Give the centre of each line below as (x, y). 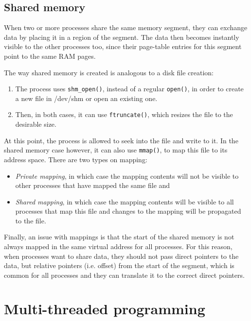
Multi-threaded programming (105, 308)
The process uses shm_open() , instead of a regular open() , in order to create (129, 89)
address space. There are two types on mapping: (76, 159)
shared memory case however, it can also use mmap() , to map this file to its (116, 150)
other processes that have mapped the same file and (93, 185)
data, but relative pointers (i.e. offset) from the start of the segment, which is (119, 265)
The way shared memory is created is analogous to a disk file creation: (109, 72)
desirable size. (36, 124)
